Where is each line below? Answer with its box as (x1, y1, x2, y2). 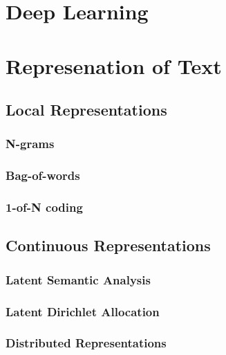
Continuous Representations (6, 235, 211, 256)
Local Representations (6, 99, 167, 120)
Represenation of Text (6, 51, 222, 80)
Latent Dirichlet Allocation (6, 302, 160, 320)
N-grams (6, 135, 55, 152)
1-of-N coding (6, 199, 83, 216)
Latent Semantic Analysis (6, 271, 151, 288)
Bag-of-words (6, 167, 80, 184)
